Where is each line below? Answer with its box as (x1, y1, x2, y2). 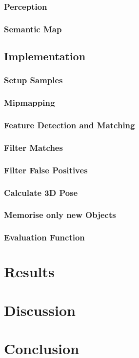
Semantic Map (4, 23, 62, 35)
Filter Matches (4, 141, 63, 153)
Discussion (4, 300, 76, 320)
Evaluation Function (4, 231, 85, 243)
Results (4, 262, 55, 282)
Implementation (4, 48, 86, 64)
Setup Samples (4, 74, 63, 86)
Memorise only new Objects (4, 209, 116, 221)
